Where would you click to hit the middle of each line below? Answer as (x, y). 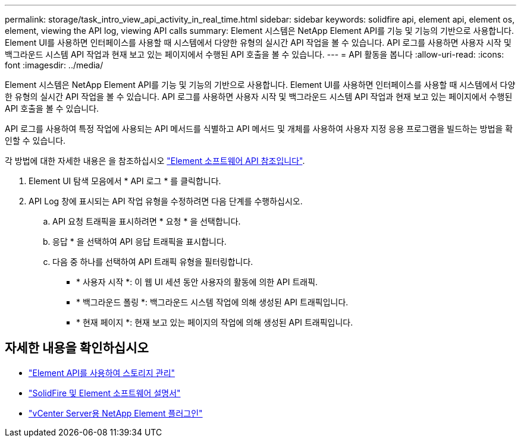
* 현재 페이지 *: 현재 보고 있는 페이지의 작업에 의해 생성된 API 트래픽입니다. (215, 322)
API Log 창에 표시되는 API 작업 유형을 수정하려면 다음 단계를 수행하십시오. (166, 201)
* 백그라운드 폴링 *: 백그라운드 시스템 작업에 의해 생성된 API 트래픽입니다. (212, 302)
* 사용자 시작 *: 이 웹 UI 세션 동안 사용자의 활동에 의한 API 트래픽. (197, 282)
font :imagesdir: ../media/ (54, 65)
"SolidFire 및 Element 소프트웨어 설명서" (105, 393)
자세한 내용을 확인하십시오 (77, 348)
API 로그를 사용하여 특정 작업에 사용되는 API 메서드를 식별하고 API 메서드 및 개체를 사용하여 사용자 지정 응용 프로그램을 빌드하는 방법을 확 (259, 129)
